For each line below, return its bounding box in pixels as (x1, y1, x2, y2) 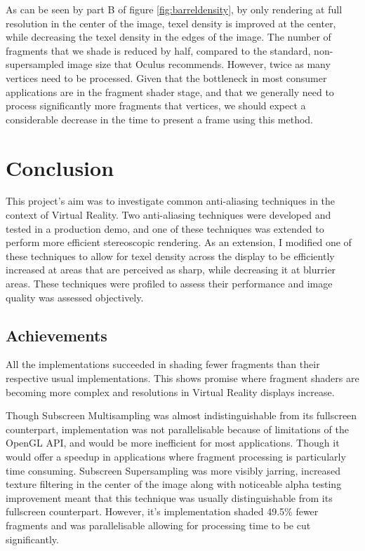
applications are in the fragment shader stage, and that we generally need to (6, 84, 334, 99)
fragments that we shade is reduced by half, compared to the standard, (6, 43, 311, 57)
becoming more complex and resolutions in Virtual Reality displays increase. (6, 384, 335, 399)
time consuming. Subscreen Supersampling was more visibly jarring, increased (6, 463, 341, 477)
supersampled (6, 57, 65, 72)
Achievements (6, 324, 107, 346)
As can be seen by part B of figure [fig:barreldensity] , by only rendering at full (6, 2, 343, 16)
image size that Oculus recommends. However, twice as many (67, 57, 331, 72)
